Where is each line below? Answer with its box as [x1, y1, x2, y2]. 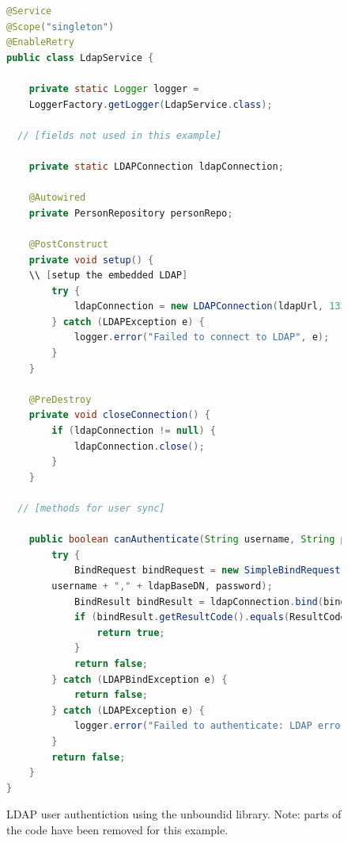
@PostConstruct [28, 238, 108, 250]
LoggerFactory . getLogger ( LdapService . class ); [28, 98, 273, 110]
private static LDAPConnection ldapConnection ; [28, 160, 284, 172]
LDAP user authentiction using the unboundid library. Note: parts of [6, 806, 342, 822]
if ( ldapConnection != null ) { [51, 425, 216, 437]
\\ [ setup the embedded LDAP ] [28, 270, 188, 282]
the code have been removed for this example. [6, 821, 229, 837]
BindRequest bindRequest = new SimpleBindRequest [74, 565, 341, 577]
